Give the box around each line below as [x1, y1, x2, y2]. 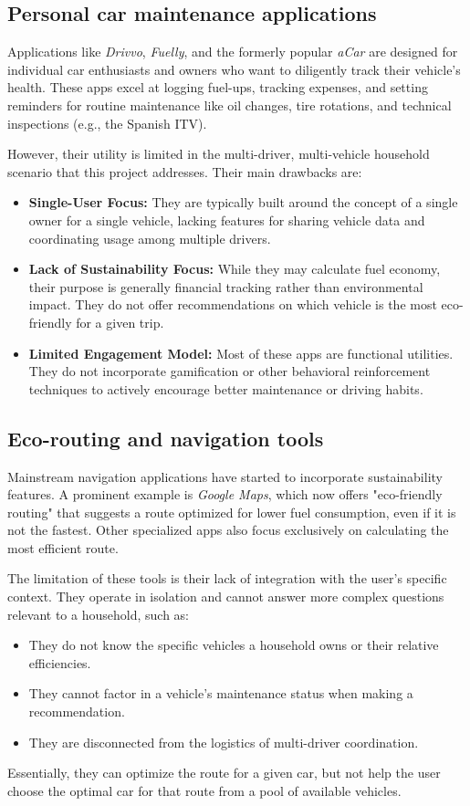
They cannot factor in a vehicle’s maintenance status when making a [28, 684, 413, 703]
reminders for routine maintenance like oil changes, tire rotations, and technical [7, 95, 452, 114]
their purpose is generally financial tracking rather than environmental [28, 277, 423, 296]
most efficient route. [7, 538, 119, 557]
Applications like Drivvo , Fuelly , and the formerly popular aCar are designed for [7, 42, 458, 61]
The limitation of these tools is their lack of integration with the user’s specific [7, 569, 447, 588]
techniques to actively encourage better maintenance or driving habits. [28, 379, 423, 398]
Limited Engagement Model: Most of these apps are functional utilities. [28, 343, 454, 362]
